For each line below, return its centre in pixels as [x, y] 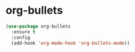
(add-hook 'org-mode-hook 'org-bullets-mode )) [71, 43]
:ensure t [23, 32]
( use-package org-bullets [38, 26]
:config [21, 37]
